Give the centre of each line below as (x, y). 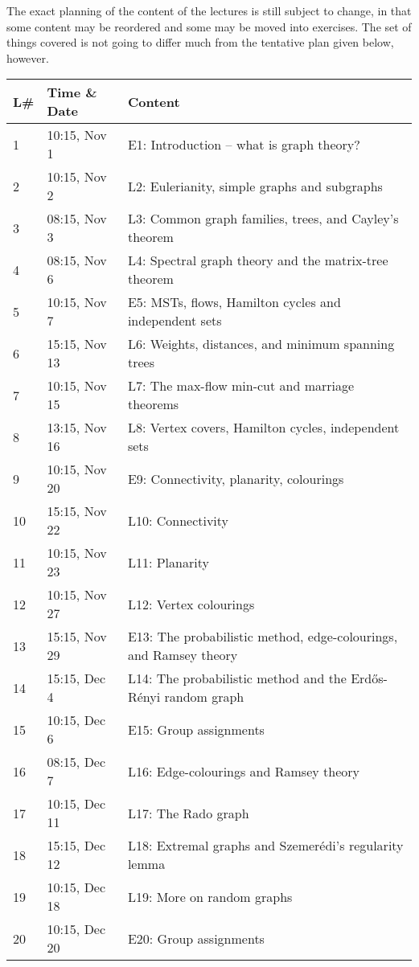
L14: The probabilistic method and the (237, 678)
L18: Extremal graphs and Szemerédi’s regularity (265, 846)
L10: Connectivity (178, 520)
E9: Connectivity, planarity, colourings (236, 478)
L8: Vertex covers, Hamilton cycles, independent (263, 428)
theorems (153, 404)
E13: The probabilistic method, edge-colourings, (263, 637)
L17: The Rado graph (188, 813)
